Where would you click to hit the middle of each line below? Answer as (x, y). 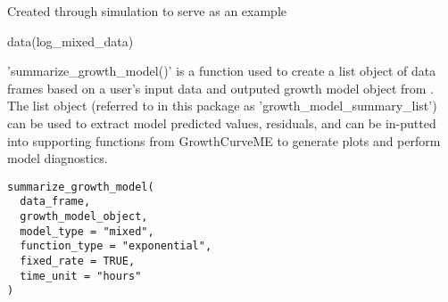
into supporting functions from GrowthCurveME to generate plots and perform (224, 140)
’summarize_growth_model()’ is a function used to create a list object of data (222, 71)
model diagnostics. (58, 158)
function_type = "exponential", (116, 246)
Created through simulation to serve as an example (147, 11)
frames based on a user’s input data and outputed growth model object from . (221, 88)
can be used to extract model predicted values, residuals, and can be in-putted (222, 122)
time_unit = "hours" (81, 276)
